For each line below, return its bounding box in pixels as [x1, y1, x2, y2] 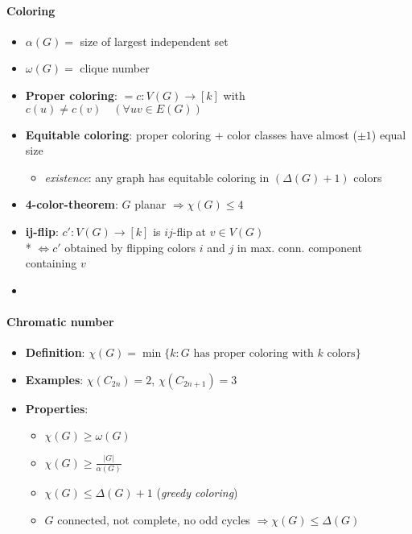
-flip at [172, 222, 207, 239]
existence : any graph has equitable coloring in [44, 168, 270, 185]
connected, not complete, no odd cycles [57, 511, 250, 528]
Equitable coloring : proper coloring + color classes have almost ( [25, 126, 357, 143]
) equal [371, 126, 406, 143]
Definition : [25, 344, 85, 361]
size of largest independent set [80, 32, 229, 49]
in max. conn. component [237, 238, 363, 255]
